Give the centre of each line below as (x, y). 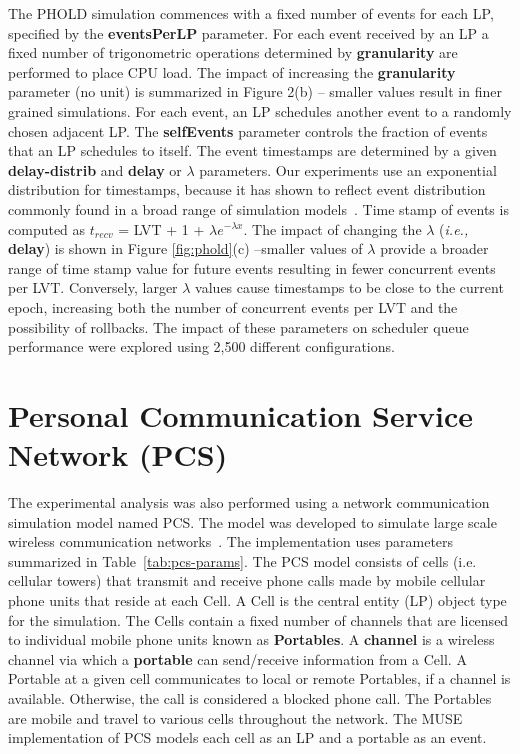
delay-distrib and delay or (95, 169)
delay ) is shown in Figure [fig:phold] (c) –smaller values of (185, 248)
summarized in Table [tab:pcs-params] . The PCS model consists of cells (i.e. (242, 560)
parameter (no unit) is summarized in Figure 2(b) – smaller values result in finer (255, 91)
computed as (47, 228)
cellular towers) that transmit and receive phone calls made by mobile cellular (247, 580)
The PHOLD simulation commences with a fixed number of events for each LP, (251, 13)
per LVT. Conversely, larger (93, 287)
